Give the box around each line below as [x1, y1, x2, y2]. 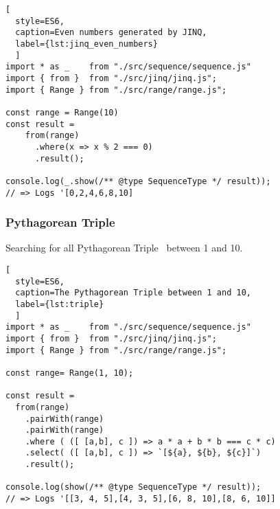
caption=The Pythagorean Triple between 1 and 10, [15, 288, 251, 298]
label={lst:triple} [15, 299, 104, 309]
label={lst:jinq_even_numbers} [15, 38, 158, 49]
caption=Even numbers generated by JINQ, [15, 27, 207, 38]
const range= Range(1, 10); [5, 367, 134, 378]
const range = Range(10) [5, 107, 119, 117]
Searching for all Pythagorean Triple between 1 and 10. [5, 240, 243, 255]
